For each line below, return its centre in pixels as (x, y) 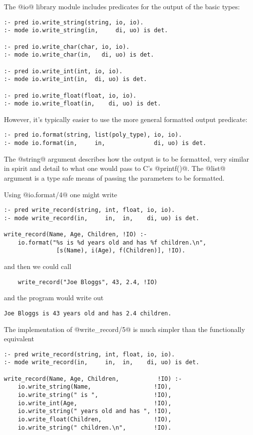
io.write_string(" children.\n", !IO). (95, 427)
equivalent (19, 339)
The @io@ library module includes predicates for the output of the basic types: (122, 6)
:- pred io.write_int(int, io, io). (63, 71)
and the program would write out (54, 298)
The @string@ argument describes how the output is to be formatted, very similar (127, 158)
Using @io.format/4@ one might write (61, 194)
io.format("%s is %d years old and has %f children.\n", (112, 242)
